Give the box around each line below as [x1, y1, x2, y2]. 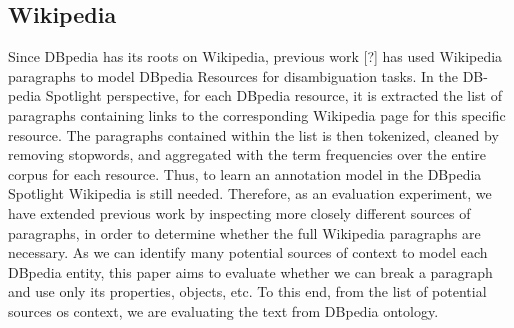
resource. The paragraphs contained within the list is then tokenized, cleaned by [8, 124, 499, 145]
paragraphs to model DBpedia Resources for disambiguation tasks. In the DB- [8, 65, 488, 86]
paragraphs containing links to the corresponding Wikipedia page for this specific [8, 104, 506, 125]
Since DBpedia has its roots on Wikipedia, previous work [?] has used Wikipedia [8, 46, 503, 67]
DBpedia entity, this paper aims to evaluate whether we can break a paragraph [8, 261, 493, 282]
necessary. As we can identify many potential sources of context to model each [8, 242, 488, 263]
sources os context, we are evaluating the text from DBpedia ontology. [8, 300, 439, 321]
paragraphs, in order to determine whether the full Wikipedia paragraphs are [8, 222, 481, 243]
